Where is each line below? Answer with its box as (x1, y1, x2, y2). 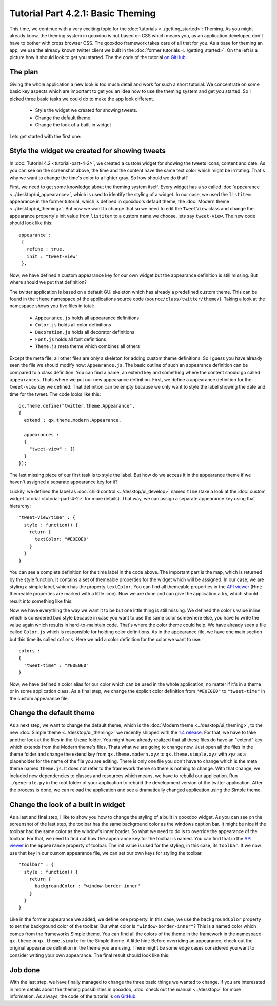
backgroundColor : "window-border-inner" (34, 883, 141, 889)
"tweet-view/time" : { (18, 515, 76, 520)
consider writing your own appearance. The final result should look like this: (9, 952, 170, 958)
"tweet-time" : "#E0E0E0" (24, 662, 89, 668)
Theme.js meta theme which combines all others (35, 343, 141, 350)
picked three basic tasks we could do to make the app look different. (9, 95, 154, 102)
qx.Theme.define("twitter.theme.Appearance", (18, 403, 135, 409)
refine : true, (26, 246, 65, 252)
